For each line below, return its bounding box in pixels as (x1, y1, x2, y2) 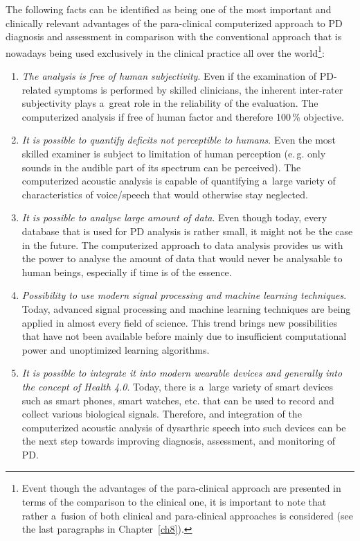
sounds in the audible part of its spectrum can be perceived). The (21, 160, 301, 174)
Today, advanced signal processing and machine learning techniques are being (21, 301, 351, 316)
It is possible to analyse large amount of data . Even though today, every (21, 210, 327, 225)
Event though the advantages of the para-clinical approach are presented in (21, 481, 341, 495)
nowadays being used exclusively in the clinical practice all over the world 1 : (6, 43, 325, 60)
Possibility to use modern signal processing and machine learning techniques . (21, 288, 347, 302)
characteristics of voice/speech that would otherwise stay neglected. (21, 187, 308, 201)
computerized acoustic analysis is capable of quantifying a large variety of (21, 173, 336, 188)
